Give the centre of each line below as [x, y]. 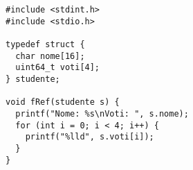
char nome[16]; [50, 56]
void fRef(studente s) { [63, 102]
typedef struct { [45, 44]
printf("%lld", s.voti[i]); [90, 137]
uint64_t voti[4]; [58, 68]
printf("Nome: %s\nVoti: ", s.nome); [102, 113]
